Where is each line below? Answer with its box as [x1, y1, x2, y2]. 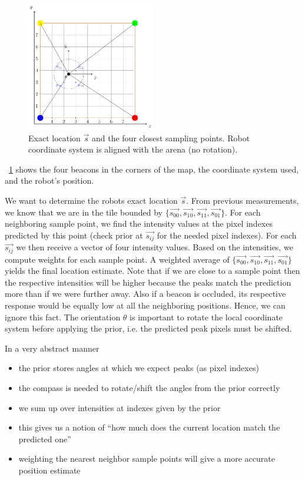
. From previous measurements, [186, 194, 299, 206]
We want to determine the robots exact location [5, 194, 178, 206]
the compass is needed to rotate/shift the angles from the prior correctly [18, 382, 280, 393]
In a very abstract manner [5, 342, 100, 354]
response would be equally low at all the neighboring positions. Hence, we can [5, 299, 286, 312]
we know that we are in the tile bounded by [5, 206, 163, 218]
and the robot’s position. [5, 174, 94, 187]
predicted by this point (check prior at [5, 229, 143, 241]
